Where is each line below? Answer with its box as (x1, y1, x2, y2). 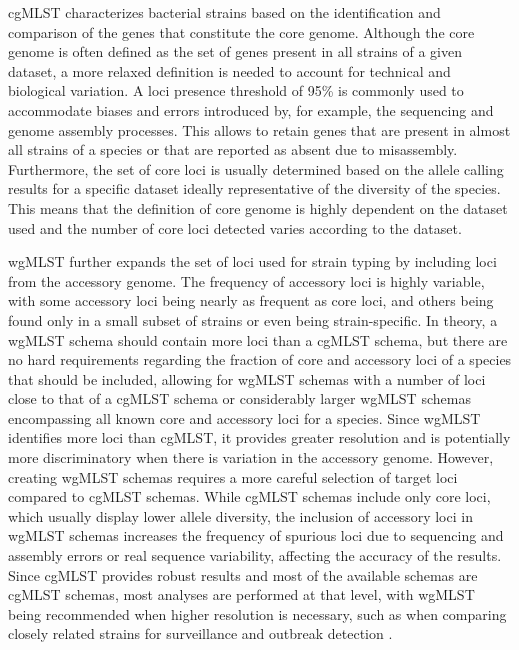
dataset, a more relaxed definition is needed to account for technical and (8, 60, 451, 81)
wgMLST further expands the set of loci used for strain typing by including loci (8, 251, 497, 272)
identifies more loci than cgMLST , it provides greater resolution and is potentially (8, 427, 511, 448)
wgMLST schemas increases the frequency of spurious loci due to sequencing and (8, 525, 504, 546)
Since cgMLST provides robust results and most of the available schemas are (8, 564, 478, 585)
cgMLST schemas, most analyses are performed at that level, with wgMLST (8, 584, 475, 605)
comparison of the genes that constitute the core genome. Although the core (8, 21, 475, 42)
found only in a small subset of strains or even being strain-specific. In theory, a (8, 309, 498, 330)
